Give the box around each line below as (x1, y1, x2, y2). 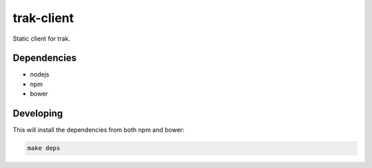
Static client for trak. (12, 34, 70, 43)
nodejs (30, 70, 50, 78)
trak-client (12, 10, 74, 25)
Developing (12, 107, 63, 120)
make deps (27, 145, 61, 152)
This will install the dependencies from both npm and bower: (12, 126, 185, 134)
